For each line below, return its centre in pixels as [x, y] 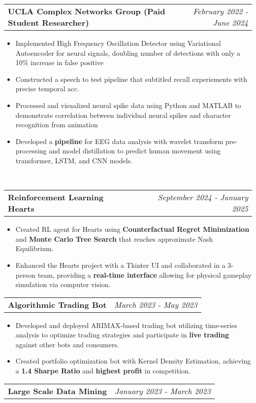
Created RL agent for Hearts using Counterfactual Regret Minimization [132, 229]
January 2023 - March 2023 [162, 391]
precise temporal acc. [47, 89]
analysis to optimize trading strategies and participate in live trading [122, 335]
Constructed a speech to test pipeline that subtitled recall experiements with [131, 79]
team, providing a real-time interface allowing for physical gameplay [144, 275]
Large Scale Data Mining [57, 391]
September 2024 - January [203, 197]
